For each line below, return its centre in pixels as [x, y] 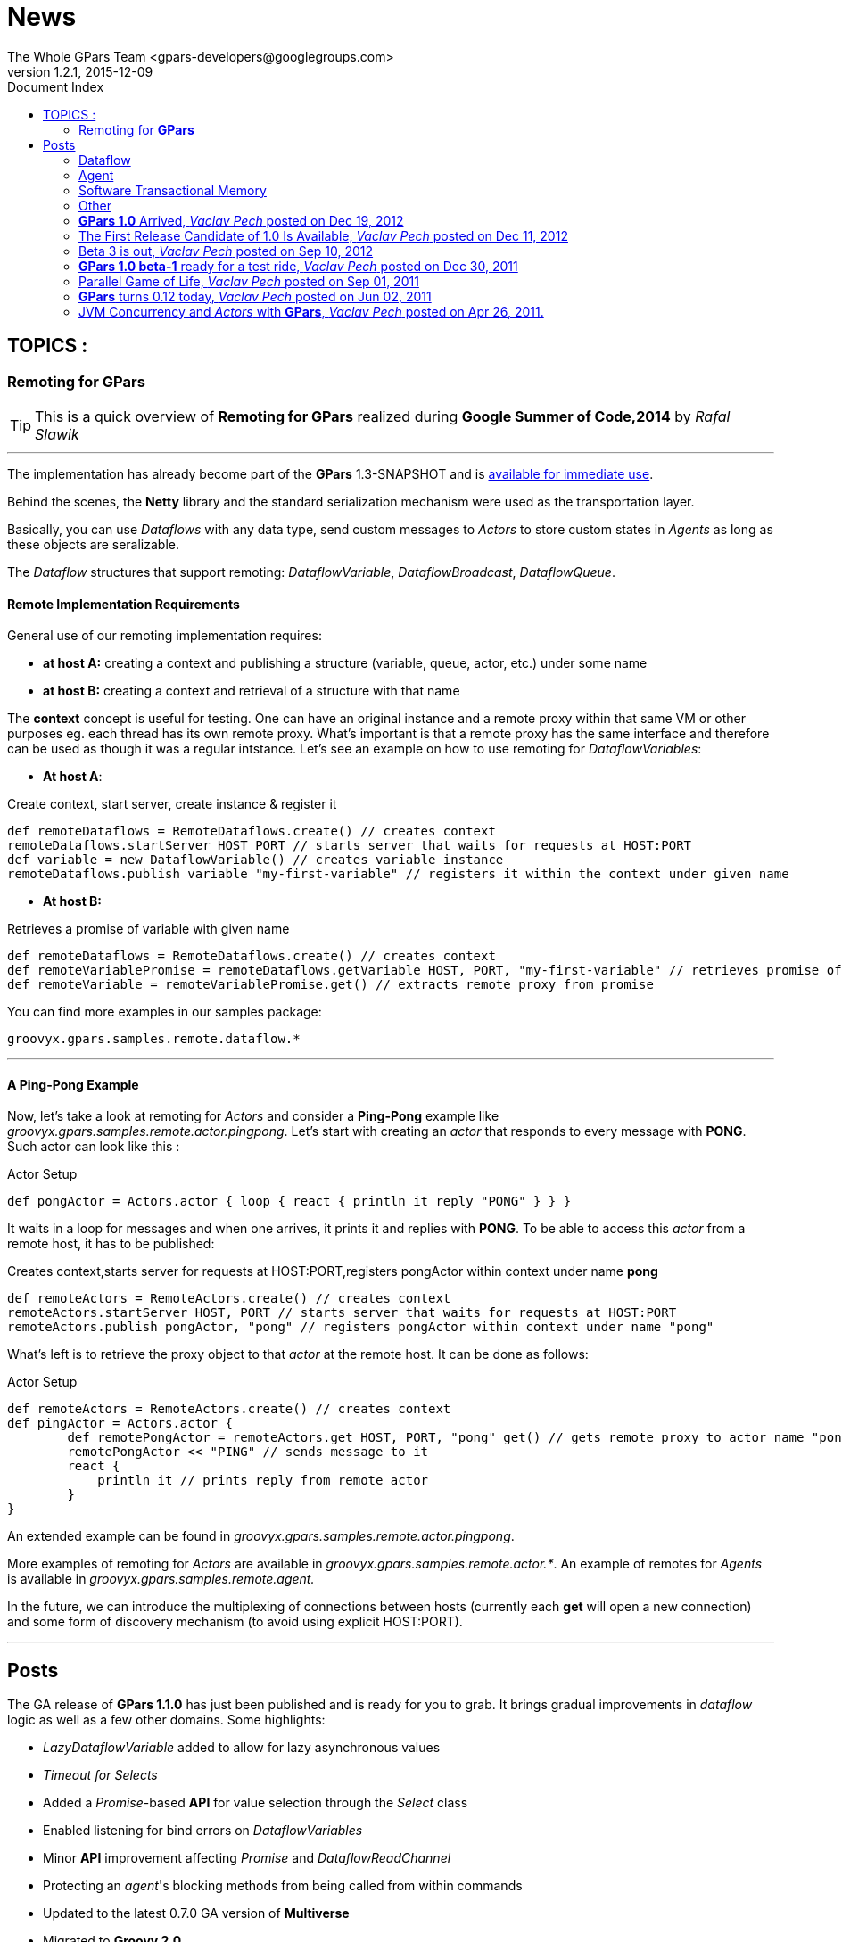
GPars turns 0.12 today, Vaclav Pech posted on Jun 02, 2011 [255, 296]
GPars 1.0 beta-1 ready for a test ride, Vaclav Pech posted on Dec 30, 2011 [298, 266]
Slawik [57, 434]
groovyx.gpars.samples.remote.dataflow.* [154, 1039]
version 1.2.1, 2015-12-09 [80, 71]
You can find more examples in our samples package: [165, 1012]
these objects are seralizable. [94, 544]
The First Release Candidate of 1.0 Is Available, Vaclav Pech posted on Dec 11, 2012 [323, 235]
